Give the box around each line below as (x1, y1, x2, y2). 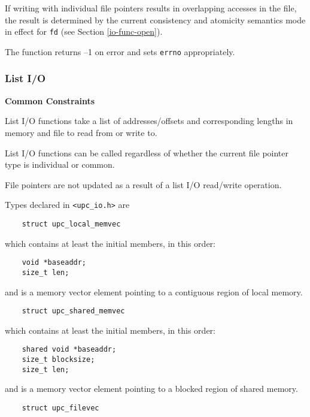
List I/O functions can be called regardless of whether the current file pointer (5, 146, 289, 159)
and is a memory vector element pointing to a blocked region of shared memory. (5, 382, 298, 395)
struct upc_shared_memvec (22, 307, 125, 316)
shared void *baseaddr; (22, 345, 117, 354)
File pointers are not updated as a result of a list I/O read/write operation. (5, 178, 282, 191)
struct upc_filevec (22, 403, 99, 412)
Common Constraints (5, 94, 95, 107)
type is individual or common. (5, 158, 115, 171)
